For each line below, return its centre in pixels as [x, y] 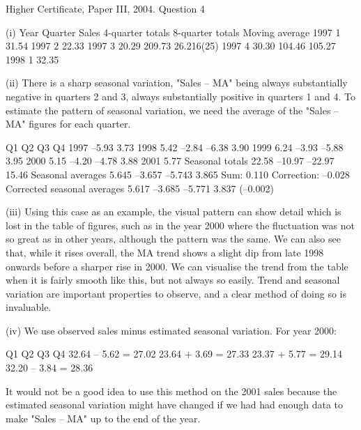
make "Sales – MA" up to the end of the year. [103, 418]
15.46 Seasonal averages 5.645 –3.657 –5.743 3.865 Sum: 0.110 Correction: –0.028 [178, 174]
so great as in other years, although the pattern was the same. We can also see [173, 239]
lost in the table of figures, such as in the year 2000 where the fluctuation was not [180, 225]
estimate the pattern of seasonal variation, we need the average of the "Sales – [172, 110]
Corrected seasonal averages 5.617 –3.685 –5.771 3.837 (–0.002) [140, 188]
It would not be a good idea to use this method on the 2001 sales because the [171, 391]
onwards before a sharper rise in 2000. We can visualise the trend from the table [177, 266]
